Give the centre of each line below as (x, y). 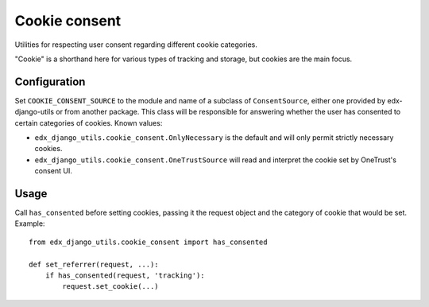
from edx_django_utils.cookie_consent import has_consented (148, 242)
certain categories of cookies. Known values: (89, 122)
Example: (30, 223)
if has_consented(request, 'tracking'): (125, 276)
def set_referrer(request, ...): (94, 264)
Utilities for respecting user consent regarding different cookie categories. (136, 45)
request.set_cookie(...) (110, 287)
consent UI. (54, 171)
